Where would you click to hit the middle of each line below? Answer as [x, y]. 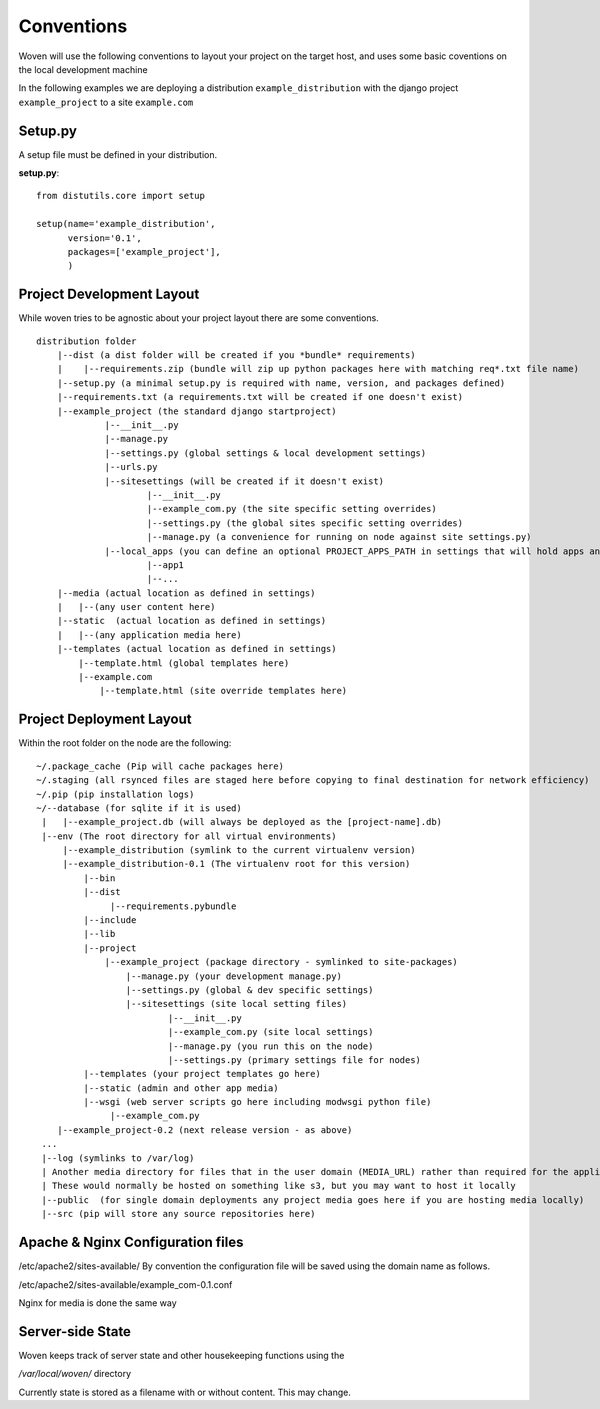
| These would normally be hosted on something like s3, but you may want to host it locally [279, 1186]
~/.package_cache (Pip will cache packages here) [160, 766]
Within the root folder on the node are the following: [125, 743]
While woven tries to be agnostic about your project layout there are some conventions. [198, 318]
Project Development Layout [109, 294]
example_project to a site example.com [106, 102]
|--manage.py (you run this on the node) [270, 1046]
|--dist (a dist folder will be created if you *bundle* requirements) [236, 355]
